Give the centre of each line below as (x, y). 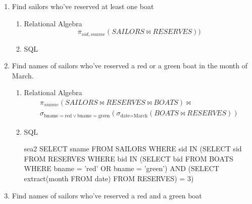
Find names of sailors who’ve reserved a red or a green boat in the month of (130, 66)
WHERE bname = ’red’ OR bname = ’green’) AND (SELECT (121, 168)
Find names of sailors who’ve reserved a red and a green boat (107, 195)
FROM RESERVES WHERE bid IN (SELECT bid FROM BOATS (129, 158)
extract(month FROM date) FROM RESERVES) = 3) (109, 178)
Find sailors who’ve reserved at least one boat (83, 6)
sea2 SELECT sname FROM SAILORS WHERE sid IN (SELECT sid (133, 149)
